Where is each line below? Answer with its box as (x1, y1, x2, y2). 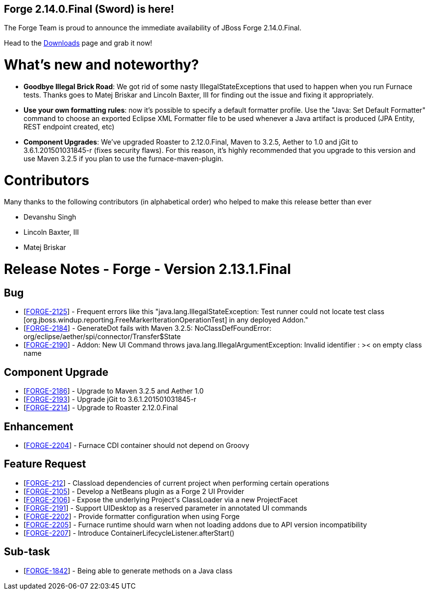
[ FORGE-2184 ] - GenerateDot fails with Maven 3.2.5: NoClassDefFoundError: (24, 324, 272, 333)
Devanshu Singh (24, 213, 76, 222)
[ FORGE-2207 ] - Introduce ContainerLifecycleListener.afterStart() (24, 528, 235, 537)
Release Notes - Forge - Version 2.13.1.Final (4, 261, 291, 278)
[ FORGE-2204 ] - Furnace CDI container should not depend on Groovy (24, 441, 250, 450)
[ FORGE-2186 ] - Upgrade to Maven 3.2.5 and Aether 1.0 (24, 387, 204, 396)
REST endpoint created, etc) (24, 122, 115, 131)
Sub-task (4, 545, 50, 558)
